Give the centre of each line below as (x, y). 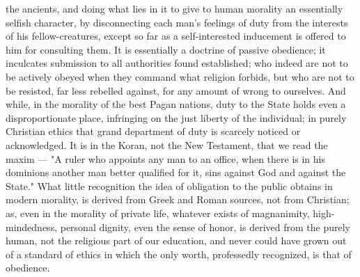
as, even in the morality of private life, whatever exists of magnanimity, (158, 213)
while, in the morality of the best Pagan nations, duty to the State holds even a (176, 104)
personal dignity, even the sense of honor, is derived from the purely (205, 227)
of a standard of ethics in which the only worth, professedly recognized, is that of (179, 254)
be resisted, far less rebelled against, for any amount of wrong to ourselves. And (176, 90)
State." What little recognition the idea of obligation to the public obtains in (169, 185)
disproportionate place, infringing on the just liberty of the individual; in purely (176, 117)
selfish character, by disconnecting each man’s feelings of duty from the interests (177, 22)
